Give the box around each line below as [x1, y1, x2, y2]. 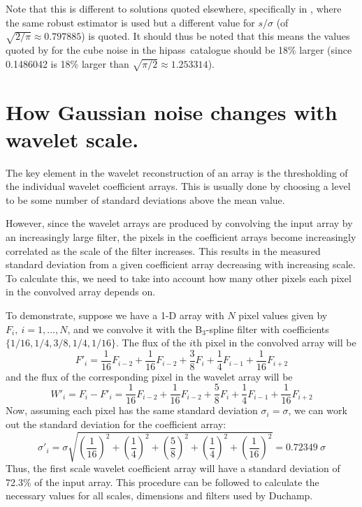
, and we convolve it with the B [67, 321, 203, 336]
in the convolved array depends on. [6, 284, 156, 299]
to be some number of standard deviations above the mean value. [6, 192, 285, 207]
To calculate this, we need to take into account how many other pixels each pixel [6, 270, 352, 285]
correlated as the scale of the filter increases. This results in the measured [6, 243, 321, 258]
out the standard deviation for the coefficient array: [6, 417, 226, 432]
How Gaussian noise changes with [6, 97, 338, 126]
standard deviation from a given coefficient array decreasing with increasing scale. [6, 257, 356, 272]
